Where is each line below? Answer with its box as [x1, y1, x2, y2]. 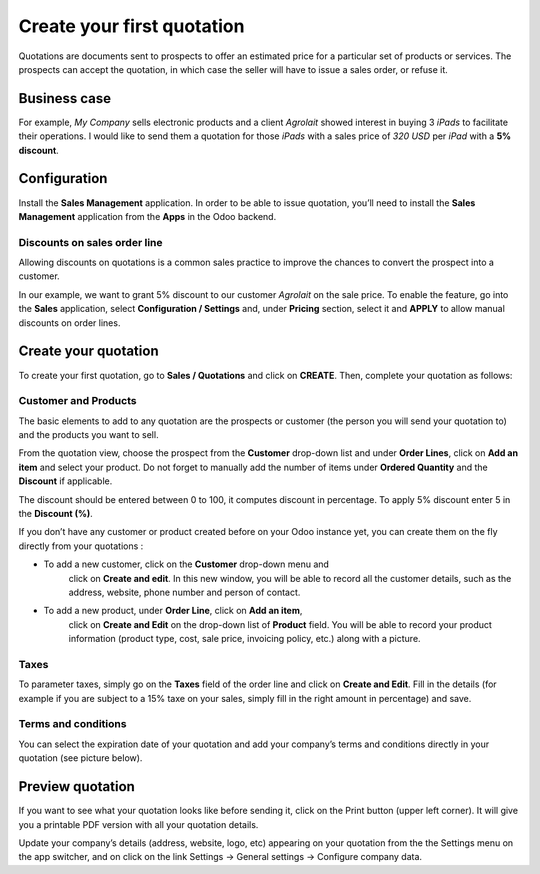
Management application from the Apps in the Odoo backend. [18, 210, 277, 222]
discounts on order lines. [18, 316, 121, 329]
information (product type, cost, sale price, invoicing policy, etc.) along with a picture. [68, 633, 421, 645]
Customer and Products [18, 394, 137, 408]
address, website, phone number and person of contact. [68, 586, 301, 598]
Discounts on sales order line [18, 235, 163, 249]
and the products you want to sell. [18, 429, 159, 441]
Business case [18, 90, 112, 107]
